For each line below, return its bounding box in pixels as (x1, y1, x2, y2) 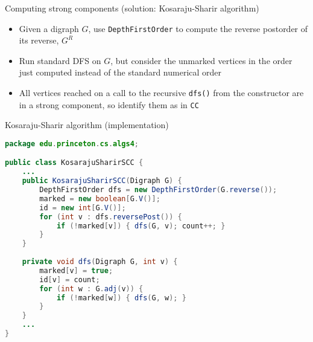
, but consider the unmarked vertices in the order (110, 54, 292, 66)
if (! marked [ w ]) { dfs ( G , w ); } (56, 293, 186, 302)
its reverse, (19, 34, 59, 47)
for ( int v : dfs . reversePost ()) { (39, 212, 182, 221)
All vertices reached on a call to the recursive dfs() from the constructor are (19, 86, 304, 99)
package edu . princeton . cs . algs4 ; (5, 139, 139, 148)
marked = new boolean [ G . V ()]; (39, 194, 160, 203)
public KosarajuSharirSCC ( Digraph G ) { (22, 176, 182, 186)
